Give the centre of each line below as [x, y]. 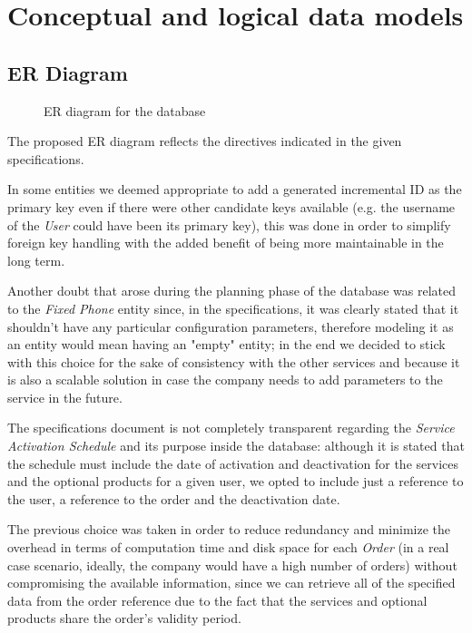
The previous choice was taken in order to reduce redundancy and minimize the [229, 529]
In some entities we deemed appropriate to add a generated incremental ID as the [235, 189]
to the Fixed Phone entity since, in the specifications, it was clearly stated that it [233, 308]
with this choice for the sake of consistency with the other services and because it [234, 361]
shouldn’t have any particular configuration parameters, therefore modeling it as [231, 326]
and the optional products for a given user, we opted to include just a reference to [236, 481]
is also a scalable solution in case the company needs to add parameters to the [225, 380]
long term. [36, 260]
